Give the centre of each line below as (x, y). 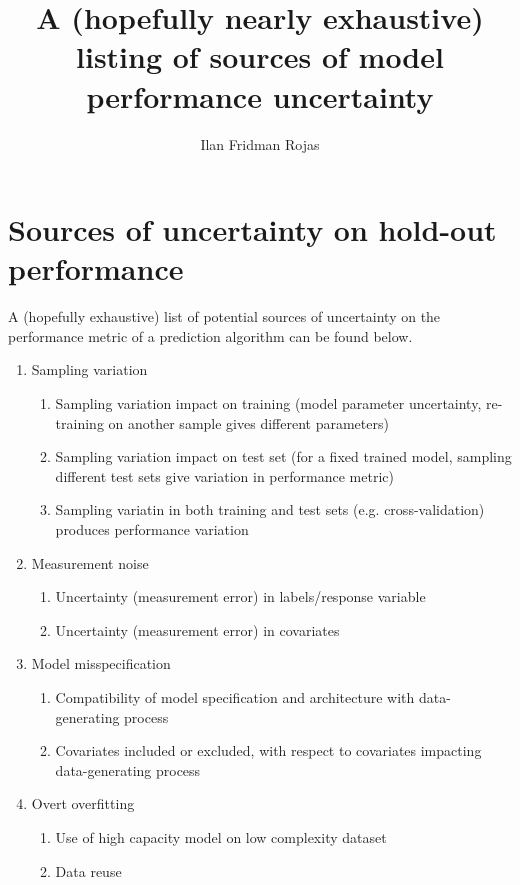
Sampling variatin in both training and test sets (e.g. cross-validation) (270, 509)
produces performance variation (152, 528)
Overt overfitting (83, 803)
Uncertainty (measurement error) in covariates (197, 629)
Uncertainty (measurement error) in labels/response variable (240, 596)
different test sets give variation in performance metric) (224, 475)
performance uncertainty (260, 95)
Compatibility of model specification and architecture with (235, 696)
